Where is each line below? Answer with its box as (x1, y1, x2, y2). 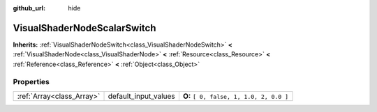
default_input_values (108, 91, 176, 101)
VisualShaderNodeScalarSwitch (13, 22, 156, 34)
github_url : (13, 4, 45, 12)
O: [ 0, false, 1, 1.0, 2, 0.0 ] (182, 91, 289, 101)
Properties (13, 77, 50, 87)
